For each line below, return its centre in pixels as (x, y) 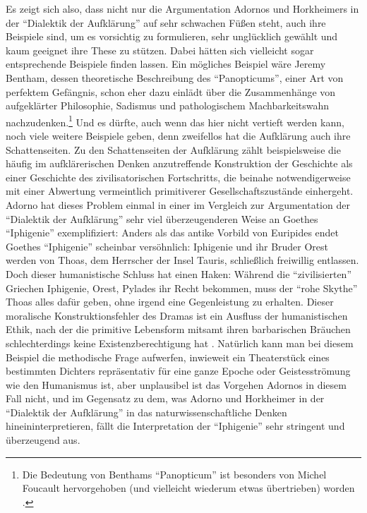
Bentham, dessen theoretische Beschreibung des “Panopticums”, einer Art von (175, 77)
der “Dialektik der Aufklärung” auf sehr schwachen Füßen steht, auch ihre (166, 22)
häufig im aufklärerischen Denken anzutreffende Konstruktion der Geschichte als (179, 163)
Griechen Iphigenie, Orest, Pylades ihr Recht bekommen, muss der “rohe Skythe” (182, 288)
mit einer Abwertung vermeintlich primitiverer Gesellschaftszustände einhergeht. (180, 191)
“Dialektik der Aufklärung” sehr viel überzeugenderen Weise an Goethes (162, 218)
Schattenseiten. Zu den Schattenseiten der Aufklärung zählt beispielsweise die (173, 149)
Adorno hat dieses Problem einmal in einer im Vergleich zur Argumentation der (178, 204)
